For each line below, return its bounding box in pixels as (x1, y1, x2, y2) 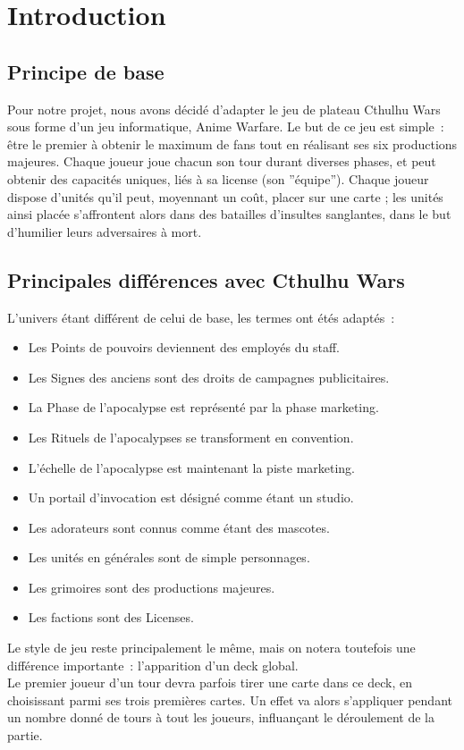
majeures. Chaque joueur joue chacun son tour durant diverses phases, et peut (7, 152, 436, 171)
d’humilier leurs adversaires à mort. (7, 222, 202, 240)
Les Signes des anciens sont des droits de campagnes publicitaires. (28, 367, 390, 386)
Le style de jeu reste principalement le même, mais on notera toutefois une (7, 638, 416, 657)
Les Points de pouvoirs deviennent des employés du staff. (28, 338, 340, 357)
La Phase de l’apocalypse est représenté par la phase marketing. (28, 398, 379, 417)
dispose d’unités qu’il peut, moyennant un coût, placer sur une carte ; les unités (7, 187, 443, 206)
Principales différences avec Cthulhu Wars (7, 265, 405, 293)
